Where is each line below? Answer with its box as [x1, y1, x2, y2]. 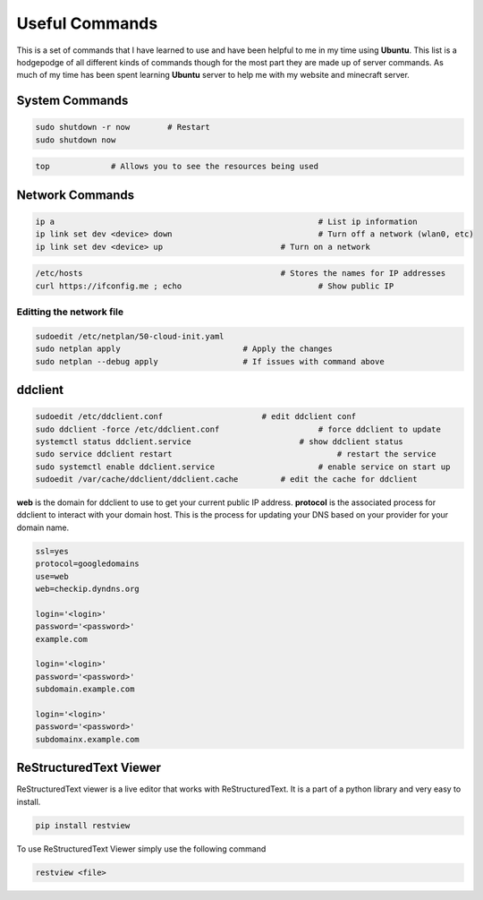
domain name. [16, 522, 70, 533]
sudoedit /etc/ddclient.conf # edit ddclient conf [35, 412, 357, 422]
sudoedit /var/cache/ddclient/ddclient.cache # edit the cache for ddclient [35, 475, 418, 484]
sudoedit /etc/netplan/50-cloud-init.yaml [35, 331, 225, 341]
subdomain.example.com [35, 684, 135, 694]
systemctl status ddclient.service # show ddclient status [35, 436, 404, 447]
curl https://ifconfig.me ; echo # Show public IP [35, 280, 394, 291]
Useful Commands [16, 13, 158, 33]
